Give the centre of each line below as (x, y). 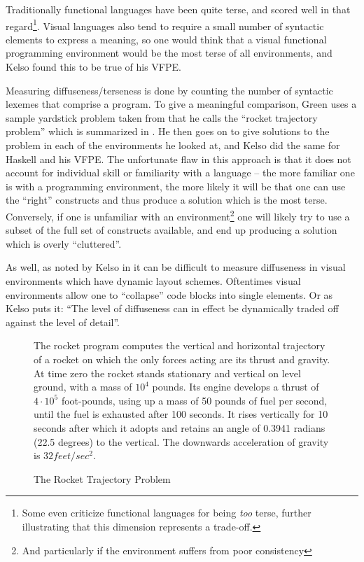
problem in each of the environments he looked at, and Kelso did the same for (173, 145)
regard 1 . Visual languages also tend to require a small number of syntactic (165, 24)
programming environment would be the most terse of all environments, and (169, 53)
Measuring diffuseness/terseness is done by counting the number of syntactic (169, 90)
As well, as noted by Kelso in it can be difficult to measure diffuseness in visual (176, 267)
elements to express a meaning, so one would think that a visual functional (166, 39)
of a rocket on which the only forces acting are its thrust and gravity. (182, 359)
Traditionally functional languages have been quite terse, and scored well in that (178, 9)
